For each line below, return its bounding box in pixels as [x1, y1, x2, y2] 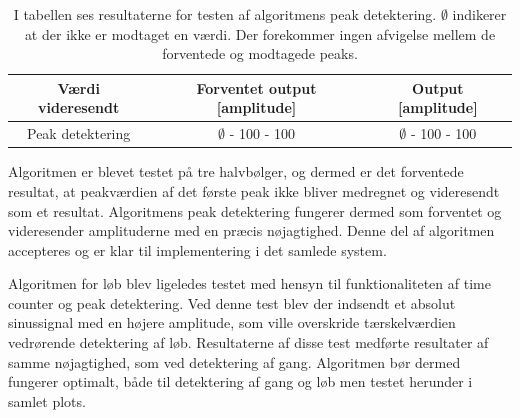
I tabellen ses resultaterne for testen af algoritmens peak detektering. [13, 4, 437, 24]
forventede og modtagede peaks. [162, 43, 358, 64]
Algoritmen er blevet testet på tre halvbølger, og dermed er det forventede [8, 161, 464, 182]
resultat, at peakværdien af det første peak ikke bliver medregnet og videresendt [8, 180, 500, 201]
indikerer [452, 4, 507, 24]
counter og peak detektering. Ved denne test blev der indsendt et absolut [8, 292, 456, 313]
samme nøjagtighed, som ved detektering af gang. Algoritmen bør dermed [8, 351, 461, 372]
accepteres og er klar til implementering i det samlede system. [8, 239, 387, 260]
